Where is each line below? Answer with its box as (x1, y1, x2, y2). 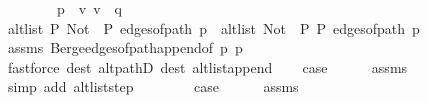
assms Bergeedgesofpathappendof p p (7, 37, 243, 58)
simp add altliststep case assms (7, 76, 299, 97)
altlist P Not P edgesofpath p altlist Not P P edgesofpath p (7, 17, 420, 38)
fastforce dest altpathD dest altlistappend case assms (7, 56, 408, 77)
